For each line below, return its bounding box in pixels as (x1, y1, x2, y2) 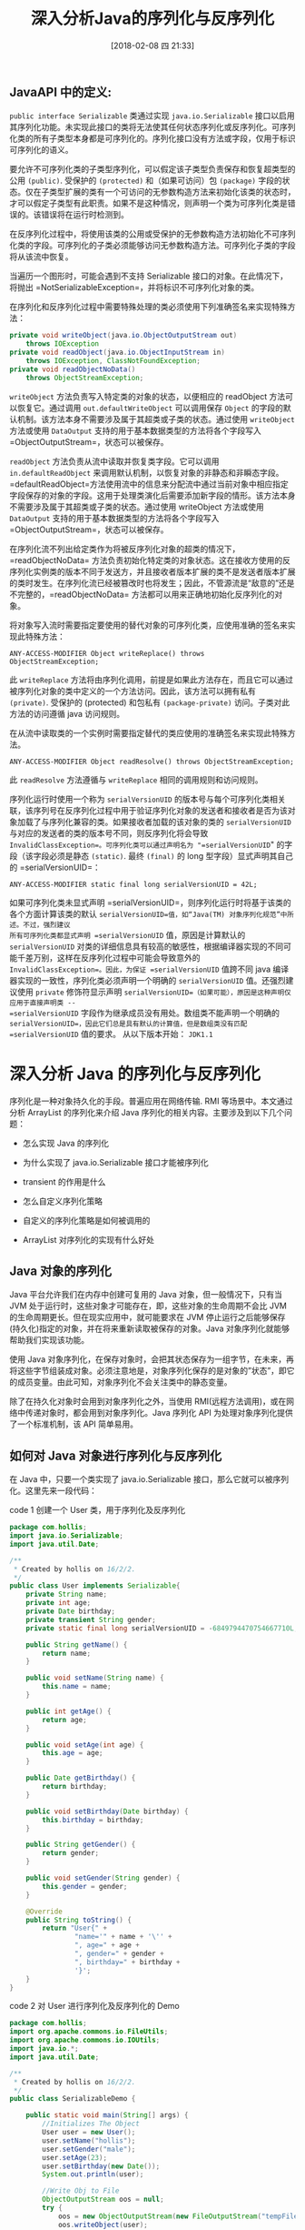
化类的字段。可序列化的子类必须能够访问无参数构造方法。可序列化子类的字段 (9, 240, 296, 251)
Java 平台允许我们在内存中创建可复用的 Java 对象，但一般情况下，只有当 (9, 1289, 283, 1300)
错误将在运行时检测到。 (40, 209, 129, 220)
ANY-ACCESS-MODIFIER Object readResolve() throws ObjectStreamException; (9, 757, 295, 766)
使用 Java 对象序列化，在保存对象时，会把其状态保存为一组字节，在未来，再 (9, 1354, 295, 1365)
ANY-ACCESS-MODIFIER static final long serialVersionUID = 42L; (9, 880, 258, 889)
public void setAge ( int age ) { (25, 1740, 144, 1750)
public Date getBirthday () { (25, 1773, 136, 1783)
